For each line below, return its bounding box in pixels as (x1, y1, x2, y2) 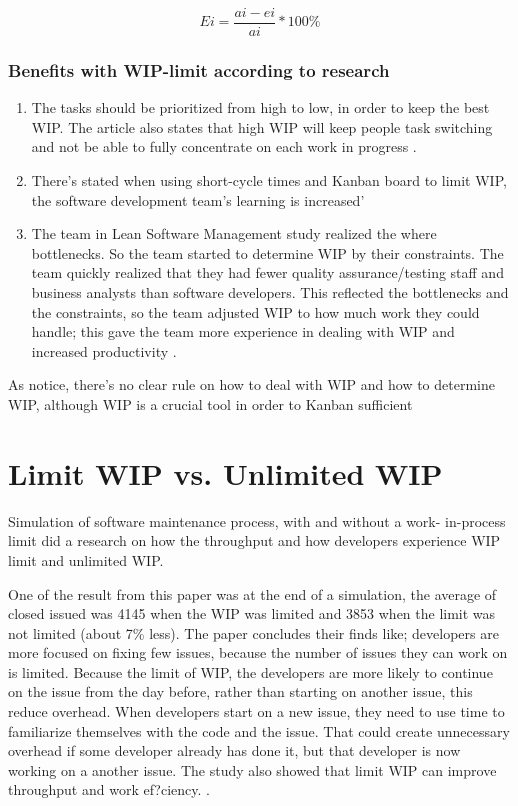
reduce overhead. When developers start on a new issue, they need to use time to (8, 701, 505, 722)
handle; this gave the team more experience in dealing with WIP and (31, 321, 455, 342)
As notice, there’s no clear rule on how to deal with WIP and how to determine (8, 374, 495, 395)
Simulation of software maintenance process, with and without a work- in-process (8, 510, 506, 531)
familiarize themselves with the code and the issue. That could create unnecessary (8, 720, 510, 741)
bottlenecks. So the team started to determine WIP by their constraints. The (31, 242, 504, 263)
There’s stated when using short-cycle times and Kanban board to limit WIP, (31, 170, 507, 191)
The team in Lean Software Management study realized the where (31, 223, 437, 244)
